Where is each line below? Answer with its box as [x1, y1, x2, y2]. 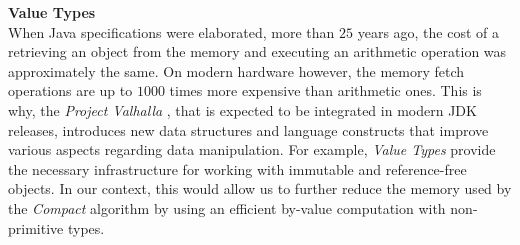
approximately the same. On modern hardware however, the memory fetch [8, 60, 465, 81]
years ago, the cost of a [357, 21, 500, 42]
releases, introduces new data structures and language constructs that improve [8, 119, 489, 140]
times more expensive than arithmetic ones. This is [169, 80, 482, 101]
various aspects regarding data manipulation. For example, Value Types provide [8, 139, 496, 160]
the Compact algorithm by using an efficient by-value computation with [8, 197, 446, 218]
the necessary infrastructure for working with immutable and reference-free [8, 158, 467, 179]
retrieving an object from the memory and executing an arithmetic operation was [8, 41, 507, 62]
